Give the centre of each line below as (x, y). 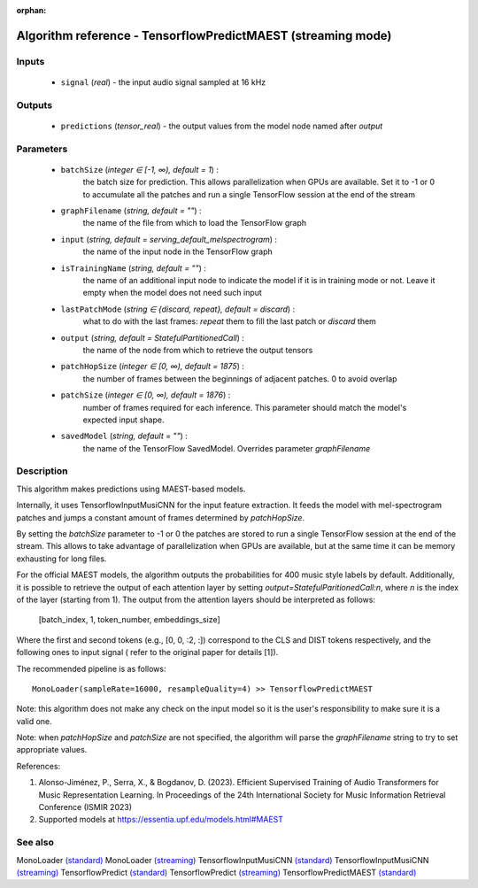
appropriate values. (52, 750)
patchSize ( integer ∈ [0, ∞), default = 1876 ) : (146, 395)
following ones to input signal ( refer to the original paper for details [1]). (147, 652)
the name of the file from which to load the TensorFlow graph (195, 223)
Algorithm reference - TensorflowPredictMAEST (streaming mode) (204, 35)
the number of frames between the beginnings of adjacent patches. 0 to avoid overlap (240, 378)
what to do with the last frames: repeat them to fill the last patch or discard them (229, 321)
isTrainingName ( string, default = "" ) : (134, 268)
